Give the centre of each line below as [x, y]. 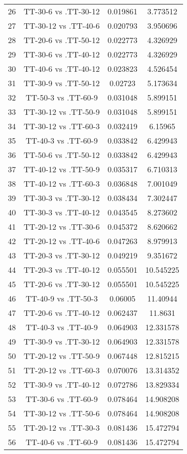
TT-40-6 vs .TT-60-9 [62, 442]
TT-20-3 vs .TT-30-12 [62, 255]
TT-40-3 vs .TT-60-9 [62, 140]
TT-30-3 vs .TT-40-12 [62, 212]
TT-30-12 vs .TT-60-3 [62, 126]
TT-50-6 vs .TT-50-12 [62, 155]
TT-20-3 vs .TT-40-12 [62, 270]
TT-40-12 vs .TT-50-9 [62, 169]
